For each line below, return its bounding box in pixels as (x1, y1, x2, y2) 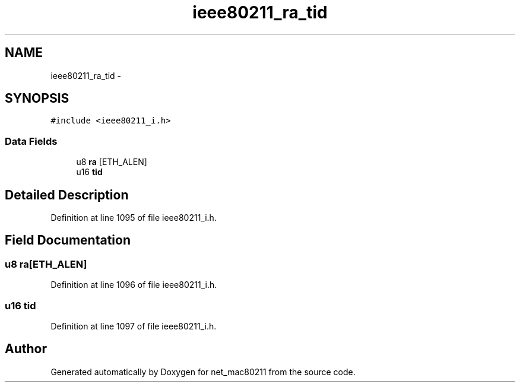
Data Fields (5, 135, 58, 147)
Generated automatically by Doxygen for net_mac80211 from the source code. (50, 366, 356, 377)
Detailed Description (5, 187, 129, 202)
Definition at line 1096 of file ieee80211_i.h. (50, 280, 217, 290)
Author (5, 341, 47, 357)
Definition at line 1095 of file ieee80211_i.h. (50, 212, 217, 223)
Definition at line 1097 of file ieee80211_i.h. (50, 321, 217, 331)
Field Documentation (5, 233, 131, 248)
